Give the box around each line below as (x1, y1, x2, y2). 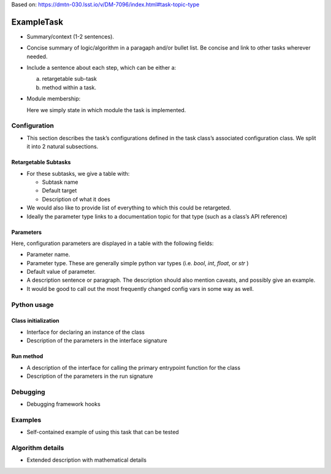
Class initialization (11, 317, 59, 325)
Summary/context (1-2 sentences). (26, 32, 115, 40)
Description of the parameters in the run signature (26, 372, 153, 380)
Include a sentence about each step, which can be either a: (26, 64, 177, 72)
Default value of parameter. (26, 268, 96, 276)
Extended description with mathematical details (26, 456, 147, 464)
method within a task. (42, 83, 96, 91)
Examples (11, 415, 42, 424)
